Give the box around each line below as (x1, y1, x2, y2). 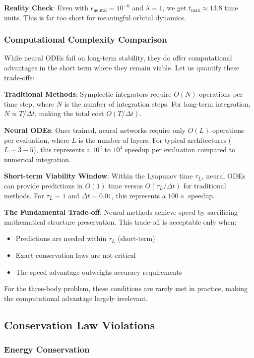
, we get (162, 2, 187, 12)
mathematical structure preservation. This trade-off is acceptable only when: (4, 216, 237, 227)
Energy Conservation (4, 343, 90, 355)
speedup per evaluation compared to (125, 144, 236, 155)
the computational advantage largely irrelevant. (4, 293, 148, 303)
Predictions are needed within (15, 233, 107, 243)
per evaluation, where (4, 134, 69, 145)
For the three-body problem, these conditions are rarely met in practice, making (4, 283, 248, 294)
